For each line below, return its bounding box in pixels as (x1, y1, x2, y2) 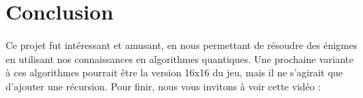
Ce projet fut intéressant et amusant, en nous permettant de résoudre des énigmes (6, 38, 357, 52)
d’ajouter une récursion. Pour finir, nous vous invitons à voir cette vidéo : (6, 78, 321, 93)
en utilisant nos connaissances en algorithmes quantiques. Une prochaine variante (6, 51, 354, 66)
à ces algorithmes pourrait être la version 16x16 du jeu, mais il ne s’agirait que (6, 65, 343, 80)
